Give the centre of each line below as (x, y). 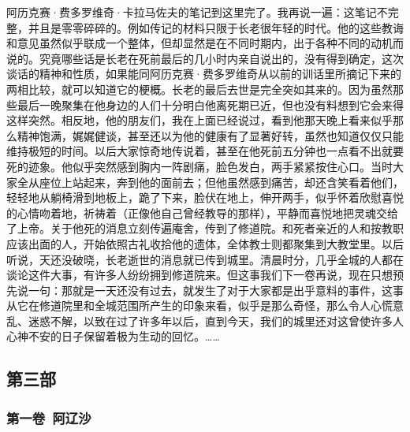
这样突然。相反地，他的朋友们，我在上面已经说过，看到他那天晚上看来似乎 (199, 120)
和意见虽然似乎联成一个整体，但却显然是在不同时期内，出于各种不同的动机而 (205, 43)
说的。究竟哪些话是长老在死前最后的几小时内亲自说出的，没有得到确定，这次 (205, 58)
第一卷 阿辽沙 (49, 417)
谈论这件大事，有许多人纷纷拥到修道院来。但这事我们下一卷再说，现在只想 (199, 275)
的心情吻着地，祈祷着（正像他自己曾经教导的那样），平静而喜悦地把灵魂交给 (202, 212)
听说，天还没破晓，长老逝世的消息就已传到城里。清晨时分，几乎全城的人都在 (205, 259)
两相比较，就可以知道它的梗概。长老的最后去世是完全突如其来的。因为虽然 (199, 89)
